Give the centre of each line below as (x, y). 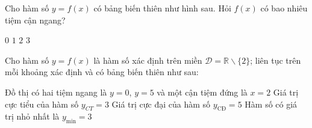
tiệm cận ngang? (35, 20)
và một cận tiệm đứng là (202, 92)
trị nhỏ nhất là (32, 116)
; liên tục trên (276, 60)
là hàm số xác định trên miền (148, 60)
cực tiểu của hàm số (42, 104)
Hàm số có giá (271, 104)
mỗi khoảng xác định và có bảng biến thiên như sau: (102, 72)
